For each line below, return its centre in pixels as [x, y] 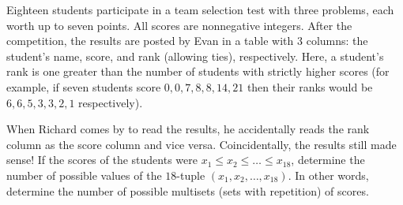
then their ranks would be [310, 86]
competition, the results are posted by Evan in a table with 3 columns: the [187, 41]
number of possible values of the [84, 175]
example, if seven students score [84, 86]
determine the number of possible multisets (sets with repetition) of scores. [188, 190]
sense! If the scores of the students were [102, 160]
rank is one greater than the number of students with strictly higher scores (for [198, 71]
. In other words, [328, 175]
